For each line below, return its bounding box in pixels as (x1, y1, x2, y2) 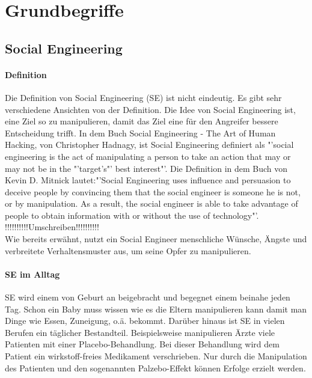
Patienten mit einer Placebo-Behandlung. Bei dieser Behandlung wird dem (5, 338, 280, 350)
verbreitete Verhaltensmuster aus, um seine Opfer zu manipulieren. (5, 244, 251, 257)
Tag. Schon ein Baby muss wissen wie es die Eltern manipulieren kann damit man (5, 302, 307, 315)
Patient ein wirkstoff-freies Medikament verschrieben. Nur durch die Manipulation (5, 350, 307, 362)
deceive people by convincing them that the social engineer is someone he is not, (5, 185, 301, 198)
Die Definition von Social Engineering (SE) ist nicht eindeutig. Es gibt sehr (5, 91, 282, 103)
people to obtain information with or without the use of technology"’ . (5, 209, 259, 221)
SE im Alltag (5, 267, 60, 280)
